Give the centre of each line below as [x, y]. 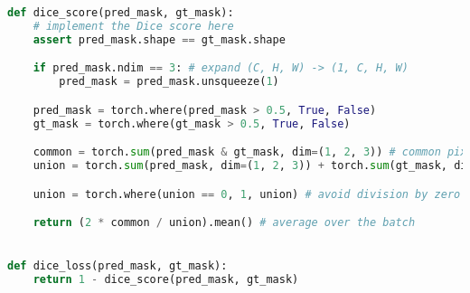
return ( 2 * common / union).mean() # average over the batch [224, 223]
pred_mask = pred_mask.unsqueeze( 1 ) [169, 82]
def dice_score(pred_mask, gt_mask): [121, 13]
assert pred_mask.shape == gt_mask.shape [159, 39]
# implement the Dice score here [133, 26]
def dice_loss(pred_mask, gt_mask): [117, 266]
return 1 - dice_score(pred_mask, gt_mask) [166, 280]
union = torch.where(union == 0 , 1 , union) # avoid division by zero [247, 194]
